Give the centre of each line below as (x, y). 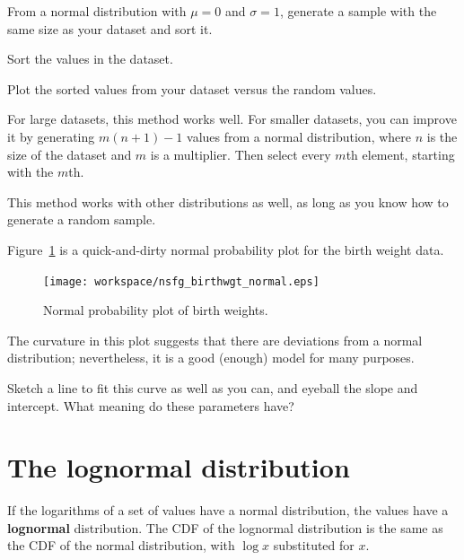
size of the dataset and (70, 154)
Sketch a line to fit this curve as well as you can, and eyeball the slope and (213, 387)
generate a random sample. (82, 219)
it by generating (51, 136)
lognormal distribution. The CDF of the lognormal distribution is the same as (225, 527)
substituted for (314, 545)
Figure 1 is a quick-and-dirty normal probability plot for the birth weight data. (226, 249)
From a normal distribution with (97, 11)
